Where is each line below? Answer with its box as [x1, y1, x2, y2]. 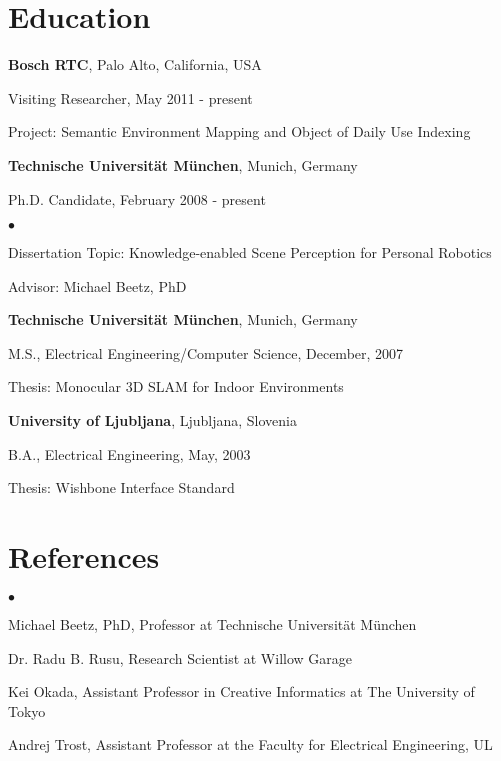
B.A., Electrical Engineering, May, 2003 [8, 443, 251, 464]
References [8, 536, 160, 577]
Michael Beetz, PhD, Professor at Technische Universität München [8, 613, 417, 634]
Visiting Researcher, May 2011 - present [8, 87, 253, 108]
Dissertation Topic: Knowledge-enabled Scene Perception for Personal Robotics [8, 242, 492, 263]
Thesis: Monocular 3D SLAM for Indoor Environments [8, 376, 344, 397]
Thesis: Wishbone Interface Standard [8, 477, 235, 498]
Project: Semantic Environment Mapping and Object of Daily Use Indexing [8, 121, 471, 142]
